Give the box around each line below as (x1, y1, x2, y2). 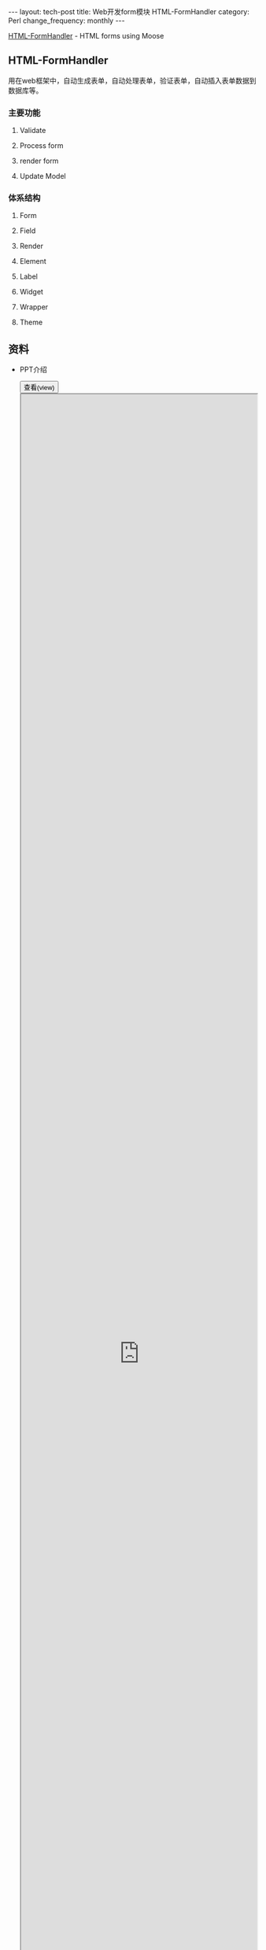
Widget (19, 287, 43, 297)
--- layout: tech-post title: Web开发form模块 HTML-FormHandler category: (8, 7, 250, 17)
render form (19, 156, 59, 166)
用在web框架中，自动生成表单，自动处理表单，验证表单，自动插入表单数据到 (8, 76, 257, 85)
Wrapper (19, 302, 49, 312)
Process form (19, 141, 64, 150)
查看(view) (23, 383, 55, 392)
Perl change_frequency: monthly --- (8, 16, 125, 25)
